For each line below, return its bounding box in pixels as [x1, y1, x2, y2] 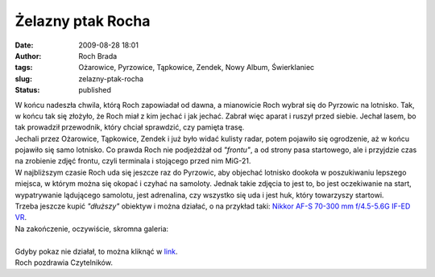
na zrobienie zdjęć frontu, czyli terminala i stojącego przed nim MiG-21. [14, 156, 251, 166]
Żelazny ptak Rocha [14, 12, 151, 30]
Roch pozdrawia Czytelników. [14, 258, 113, 267]
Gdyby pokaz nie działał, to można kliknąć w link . [14, 246, 178, 256]
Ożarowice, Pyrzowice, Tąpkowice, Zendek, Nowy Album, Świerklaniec [78, 63, 315, 72]
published [78, 85, 112, 95]
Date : [14, 40, 34, 50]
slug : [14, 73, 32, 84]
